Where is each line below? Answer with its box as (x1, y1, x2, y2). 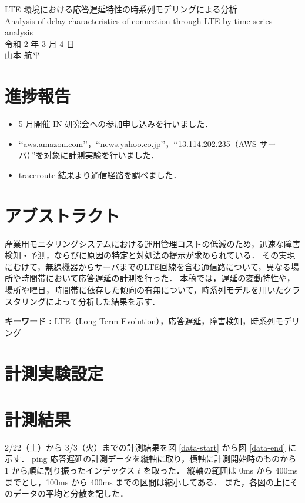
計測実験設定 (5, 361, 104, 385)
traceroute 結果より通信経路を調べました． (18, 168, 182, 181)
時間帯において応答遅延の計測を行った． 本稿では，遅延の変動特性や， (21, 272, 295, 284)
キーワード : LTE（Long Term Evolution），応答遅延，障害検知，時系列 (5, 315, 276, 327)
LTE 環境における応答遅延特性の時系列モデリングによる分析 (5, 3, 237, 15)
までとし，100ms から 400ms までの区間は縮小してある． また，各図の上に (5, 475, 290, 488)
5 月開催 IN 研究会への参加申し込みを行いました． (18, 118, 213, 130)
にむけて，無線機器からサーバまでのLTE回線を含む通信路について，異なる (5, 260, 291, 272)
